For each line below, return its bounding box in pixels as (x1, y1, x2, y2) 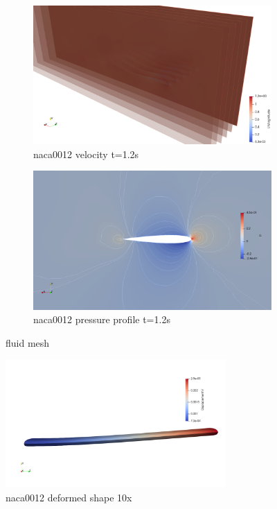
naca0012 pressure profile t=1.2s (33, 312, 170, 327)
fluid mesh (6, 335, 50, 350)
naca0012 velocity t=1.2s (33, 146, 139, 161)
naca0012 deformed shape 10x (6, 490, 132, 505)
